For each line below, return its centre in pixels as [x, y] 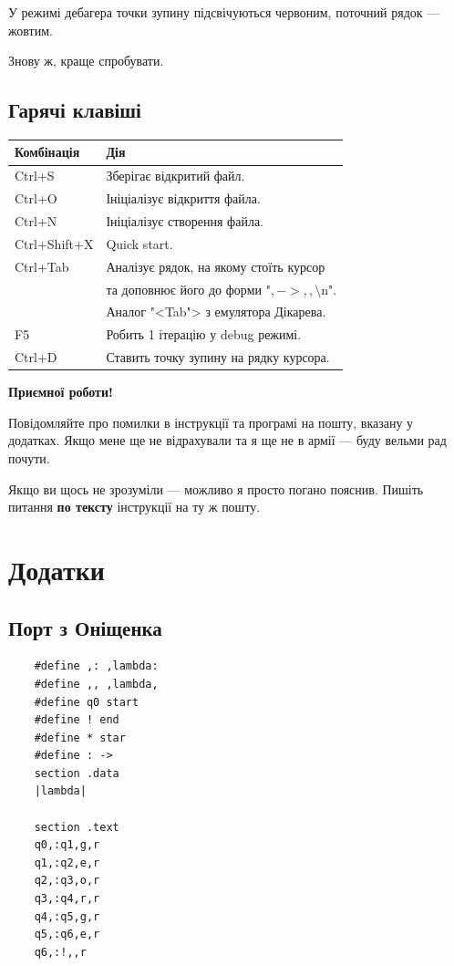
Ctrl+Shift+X [54, 243]
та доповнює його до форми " [188, 289]
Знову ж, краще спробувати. [86, 61]
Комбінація [47, 152]
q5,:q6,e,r [67, 935]
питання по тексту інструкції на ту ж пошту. [134, 507]
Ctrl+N [36, 221]
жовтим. [31, 30]
